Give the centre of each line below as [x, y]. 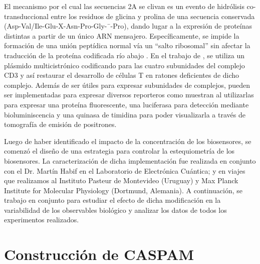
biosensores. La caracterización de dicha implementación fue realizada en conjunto [130, 160]
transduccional [26, 16]
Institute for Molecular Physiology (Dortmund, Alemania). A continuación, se [123, 190]
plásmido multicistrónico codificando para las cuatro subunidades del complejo [124, 65]
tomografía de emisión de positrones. [60, 124]
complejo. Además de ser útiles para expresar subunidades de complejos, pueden [127, 85]
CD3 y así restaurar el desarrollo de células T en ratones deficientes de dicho [122, 75]
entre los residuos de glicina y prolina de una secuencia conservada [153, 16]
